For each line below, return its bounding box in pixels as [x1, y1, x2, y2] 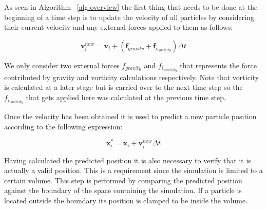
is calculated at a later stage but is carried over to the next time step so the [4, 82, 243, 92]
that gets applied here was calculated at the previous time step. [26, 92, 226, 103]
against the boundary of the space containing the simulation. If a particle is [4, 185, 242, 196]
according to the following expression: [4, 121, 123, 131]
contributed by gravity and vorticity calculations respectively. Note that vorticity [4, 71, 259, 82]
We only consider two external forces [4, 60, 120, 70]
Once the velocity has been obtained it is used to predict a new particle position [4, 111, 257, 122]
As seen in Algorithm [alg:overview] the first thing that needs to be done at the [4, 2, 258, 12]
